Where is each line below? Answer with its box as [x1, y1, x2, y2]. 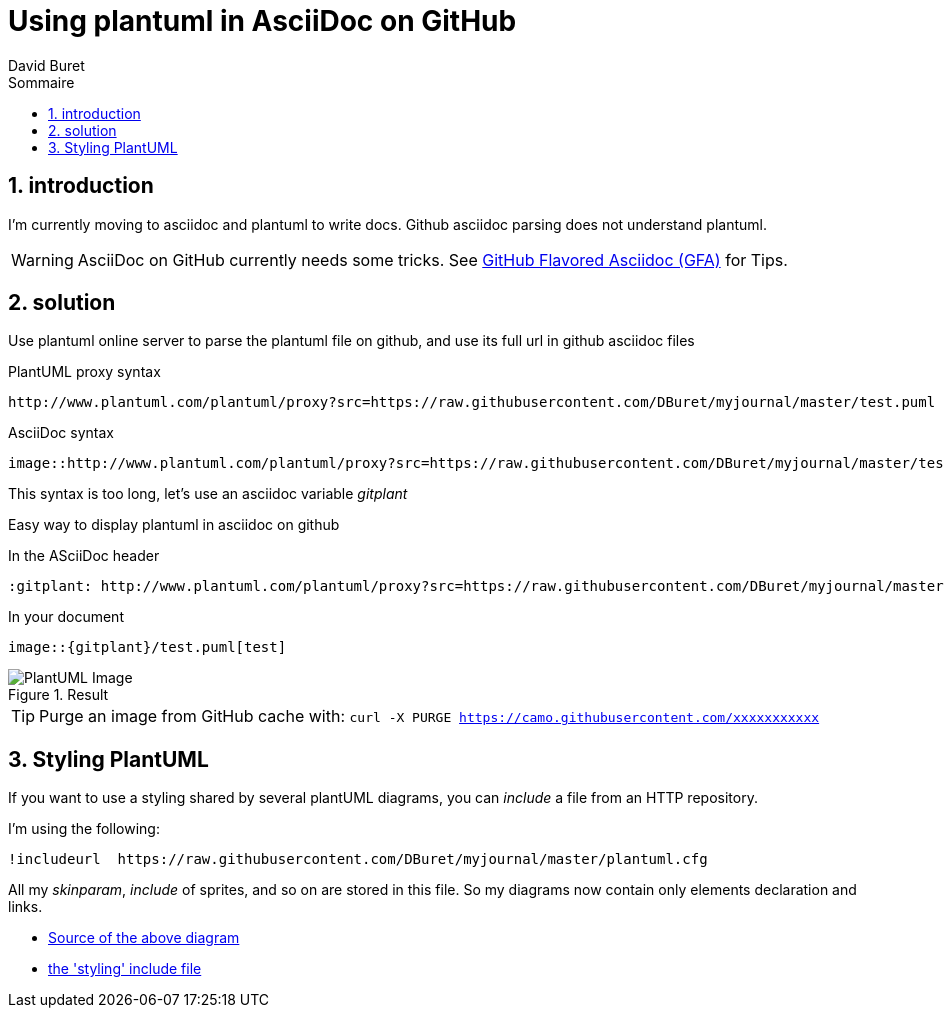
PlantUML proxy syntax [8, 363, 161, 381]
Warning [11, 249, 74, 270]
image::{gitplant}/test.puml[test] [8, 639, 287, 656]
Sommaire [8, 73, 75, 91]
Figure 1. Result [8, 686, 109, 704]
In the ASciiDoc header [8, 547, 160, 565]
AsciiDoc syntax [8, 424, 114, 442]
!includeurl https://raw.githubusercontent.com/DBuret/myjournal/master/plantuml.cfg [8, 851, 708, 868]
